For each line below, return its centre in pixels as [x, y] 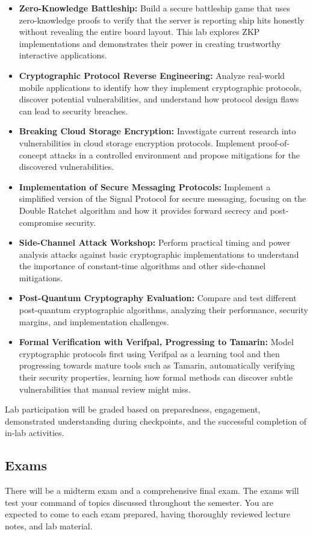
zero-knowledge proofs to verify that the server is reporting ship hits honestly [162, 20]
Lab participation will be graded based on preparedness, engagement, [133, 409]
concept [33, 154]
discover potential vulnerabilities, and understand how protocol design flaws [159, 99]
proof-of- [274, 142]
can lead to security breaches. [73, 111]
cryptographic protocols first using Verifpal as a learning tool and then [149, 353]
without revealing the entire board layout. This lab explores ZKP [139, 32]
